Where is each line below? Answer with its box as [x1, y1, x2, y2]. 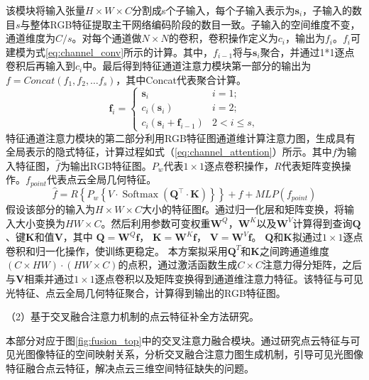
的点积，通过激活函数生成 [118, 257, 238, 272]
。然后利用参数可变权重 [101, 215, 211, 230]
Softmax [122, 190, 159, 200]
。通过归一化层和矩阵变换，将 [204, 202, 344, 217]
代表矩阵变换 [281, 158, 341, 173]
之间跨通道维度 [259, 243, 329, 258]
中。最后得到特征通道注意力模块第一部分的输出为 [82, 58, 312, 73]
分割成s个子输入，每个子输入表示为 [132, 3, 295, 17]
